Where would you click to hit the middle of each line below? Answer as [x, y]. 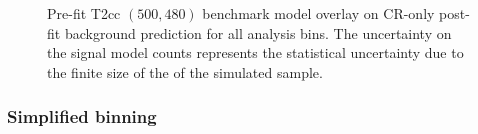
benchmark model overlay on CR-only [318, 13]
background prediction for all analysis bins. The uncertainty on [258, 32]
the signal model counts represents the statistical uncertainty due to [255, 52]
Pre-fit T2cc [84, 13]
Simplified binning [82, 116]
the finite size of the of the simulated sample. [185, 71]
